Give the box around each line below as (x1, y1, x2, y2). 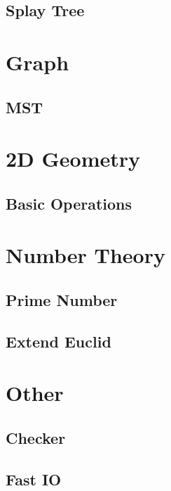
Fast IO (6, 468, 62, 490)
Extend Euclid (6, 330, 111, 352)
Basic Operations (6, 192, 132, 214)
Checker (6, 426, 66, 448)
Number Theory (6, 241, 165, 269)
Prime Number (6, 288, 118, 310)
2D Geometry (6, 144, 141, 173)
